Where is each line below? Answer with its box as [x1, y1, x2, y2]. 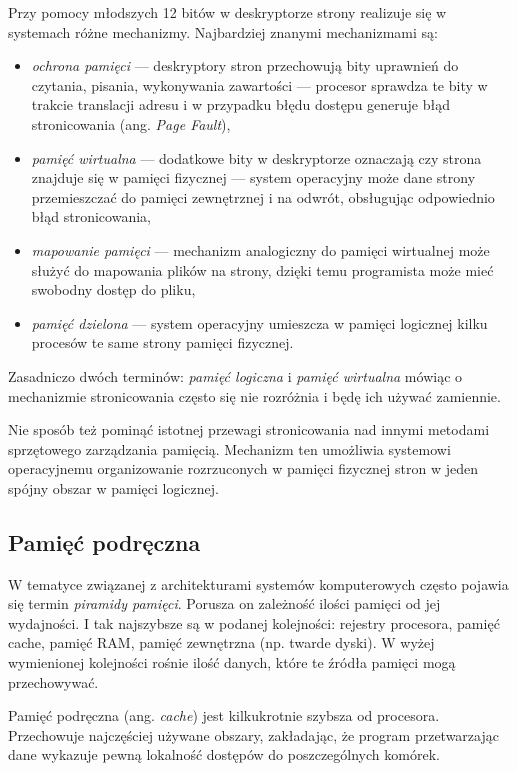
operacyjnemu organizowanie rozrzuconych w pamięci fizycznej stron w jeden [8, 458, 479, 479]
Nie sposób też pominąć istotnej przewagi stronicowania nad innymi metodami [8, 419, 490, 440]
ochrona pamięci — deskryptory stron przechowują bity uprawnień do [31, 55, 459, 76]
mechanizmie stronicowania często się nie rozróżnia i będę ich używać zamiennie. [8, 385, 501, 406]
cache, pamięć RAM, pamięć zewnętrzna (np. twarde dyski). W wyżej [8, 632, 435, 653]
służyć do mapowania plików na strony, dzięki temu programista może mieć [31, 259, 494, 280]
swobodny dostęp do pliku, [31, 279, 196, 300]
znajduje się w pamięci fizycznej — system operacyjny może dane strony [31, 167, 476, 188]
